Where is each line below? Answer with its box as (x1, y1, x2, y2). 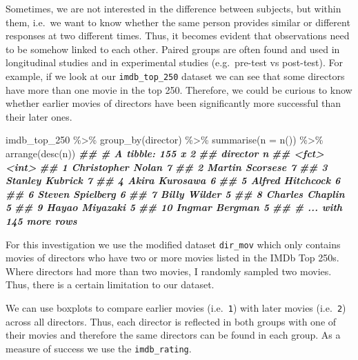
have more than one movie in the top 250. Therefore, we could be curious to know (6, 82, 352, 97)
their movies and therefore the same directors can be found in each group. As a (6, 328, 341, 342)
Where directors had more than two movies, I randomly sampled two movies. (6, 263, 332, 278)
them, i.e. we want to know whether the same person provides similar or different (6, 14, 350, 29)
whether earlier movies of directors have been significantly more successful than (6, 96, 341, 110)
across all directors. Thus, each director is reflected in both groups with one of (6, 314, 337, 328)
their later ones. (6, 109, 72, 123)
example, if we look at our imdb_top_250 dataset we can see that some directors (6, 68, 345, 83)
